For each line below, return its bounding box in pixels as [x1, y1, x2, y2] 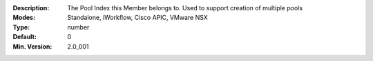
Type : [12, 23, 30, 31]
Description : [12, 4, 50, 12]
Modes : [12, 14, 36, 22]
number [67, 23, 90, 31]
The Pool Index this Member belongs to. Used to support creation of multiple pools [67, 4, 303, 12]
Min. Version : [12, 42, 52, 51]
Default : [12, 33, 37, 41]
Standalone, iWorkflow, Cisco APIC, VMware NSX [67, 14, 209, 22]
